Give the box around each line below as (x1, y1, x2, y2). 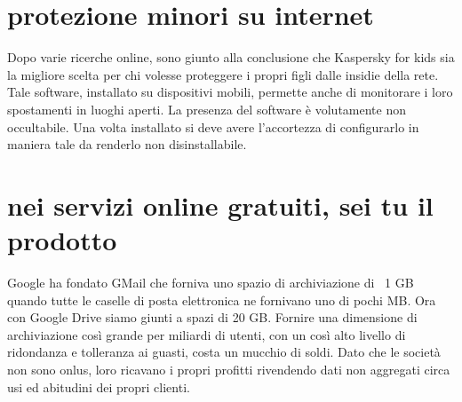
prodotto (7, 222, 117, 258)
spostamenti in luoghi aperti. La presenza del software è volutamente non (7, 99, 406, 118)
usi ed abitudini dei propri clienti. (7, 377, 190, 396)
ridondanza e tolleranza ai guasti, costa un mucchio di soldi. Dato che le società (7, 343, 441, 361)
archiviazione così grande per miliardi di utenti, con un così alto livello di (7, 325, 406, 343)
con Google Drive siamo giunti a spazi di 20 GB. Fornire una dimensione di (7, 308, 418, 327)
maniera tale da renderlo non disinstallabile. (7, 135, 247, 154)
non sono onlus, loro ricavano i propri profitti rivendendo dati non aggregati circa (7, 359, 450, 378)
